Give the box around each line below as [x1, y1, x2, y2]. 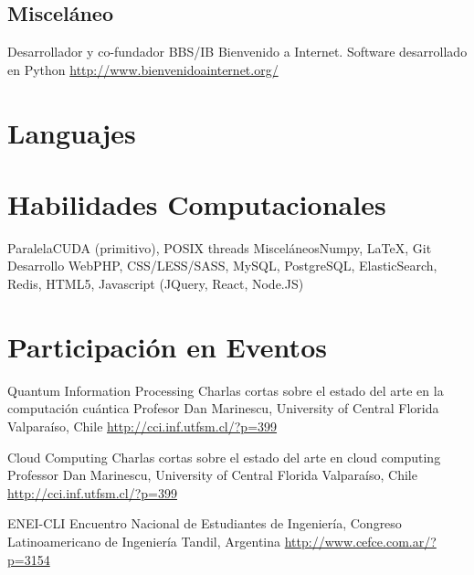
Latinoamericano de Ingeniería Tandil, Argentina [7, 531, 281, 550]
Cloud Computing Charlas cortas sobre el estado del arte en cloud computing [7, 447, 441, 466]
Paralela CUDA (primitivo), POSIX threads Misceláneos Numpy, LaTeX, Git [7, 238, 432, 257]
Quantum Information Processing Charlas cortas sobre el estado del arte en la [7, 380, 444, 399]
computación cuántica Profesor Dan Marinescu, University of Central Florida [7, 399, 439, 418]
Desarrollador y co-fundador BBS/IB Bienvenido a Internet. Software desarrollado [7, 42, 468, 61]
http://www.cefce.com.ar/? [284, 531, 437, 550]
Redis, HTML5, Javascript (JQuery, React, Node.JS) [7, 274, 304, 293]
